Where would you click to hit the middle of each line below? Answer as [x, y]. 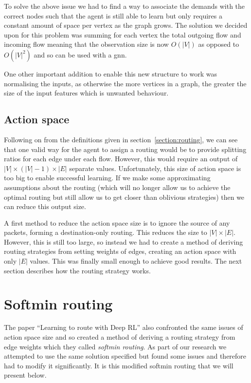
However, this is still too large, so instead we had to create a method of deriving [124, 241]
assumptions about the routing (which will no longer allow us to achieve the [117, 187]
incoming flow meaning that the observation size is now [86, 44]
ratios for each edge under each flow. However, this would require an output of [121, 159]
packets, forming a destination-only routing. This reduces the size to [106, 232]
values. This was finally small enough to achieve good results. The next [136, 261]
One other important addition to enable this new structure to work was [110, 73]
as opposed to [219, 44]
